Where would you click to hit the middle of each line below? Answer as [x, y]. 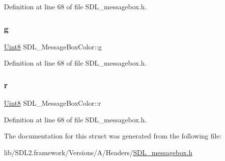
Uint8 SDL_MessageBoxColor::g [53, 46]
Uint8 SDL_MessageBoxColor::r [53, 103]
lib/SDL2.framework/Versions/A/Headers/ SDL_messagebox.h [98, 152]
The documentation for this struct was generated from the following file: [113, 136]
